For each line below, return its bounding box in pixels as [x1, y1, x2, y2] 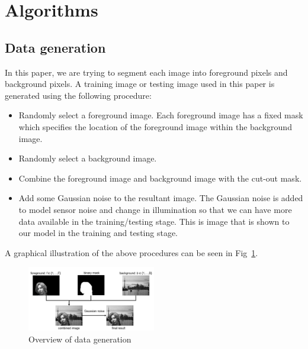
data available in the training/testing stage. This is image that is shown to [18, 215, 290, 227]
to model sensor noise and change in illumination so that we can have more [18, 203, 292, 215]
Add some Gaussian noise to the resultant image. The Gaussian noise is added [18, 192, 303, 204]
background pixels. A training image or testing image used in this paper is [5, 77, 275, 90]
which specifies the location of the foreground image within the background [18, 120, 292, 133]
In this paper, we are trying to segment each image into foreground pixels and [5, 66, 288, 78]
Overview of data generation [28, 332, 131, 345]
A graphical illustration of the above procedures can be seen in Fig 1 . [5, 246, 258, 258]
